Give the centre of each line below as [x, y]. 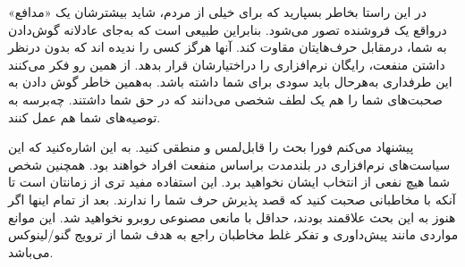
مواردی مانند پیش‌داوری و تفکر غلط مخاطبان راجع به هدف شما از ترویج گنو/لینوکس [233, 234]
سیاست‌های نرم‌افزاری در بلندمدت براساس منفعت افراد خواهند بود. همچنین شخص [229, 164]
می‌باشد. [31, 251]
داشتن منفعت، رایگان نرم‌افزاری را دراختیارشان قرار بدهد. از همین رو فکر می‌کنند [227, 64]
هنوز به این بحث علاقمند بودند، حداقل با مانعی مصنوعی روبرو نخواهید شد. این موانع [232, 217]
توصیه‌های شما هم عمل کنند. [85, 117]
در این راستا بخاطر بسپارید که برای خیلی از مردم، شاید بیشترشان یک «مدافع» [217, 12]
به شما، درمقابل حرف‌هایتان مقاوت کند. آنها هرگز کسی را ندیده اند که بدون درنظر [228, 47]
